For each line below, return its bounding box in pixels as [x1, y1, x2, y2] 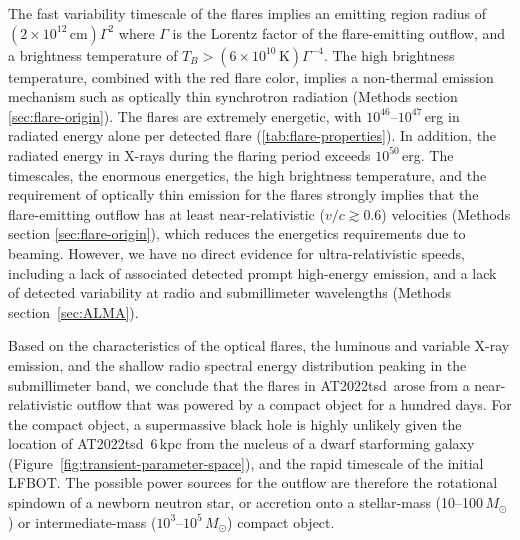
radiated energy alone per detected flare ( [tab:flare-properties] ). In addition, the [8, 125, 497, 146]
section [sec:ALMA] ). [8, 301, 139, 322]
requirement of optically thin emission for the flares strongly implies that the [8, 184, 479, 205]
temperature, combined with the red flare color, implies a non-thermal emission [8, 66, 494, 87]
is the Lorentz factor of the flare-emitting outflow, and [172, 22, 506, 43]
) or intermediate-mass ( [8, 511, 157, 532]
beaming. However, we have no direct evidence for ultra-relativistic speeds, [8, 242, 465, 263]
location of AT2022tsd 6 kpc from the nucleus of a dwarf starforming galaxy [8, 433, 475, 454]
